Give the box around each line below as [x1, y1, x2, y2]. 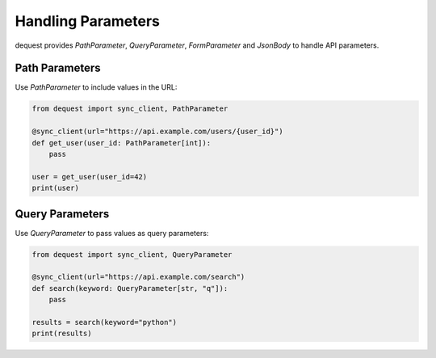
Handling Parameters [15, 12, 161, 30]
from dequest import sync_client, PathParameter [31, 104, 228, 113]
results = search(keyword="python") [31, 318, 178, 326]
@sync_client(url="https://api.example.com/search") [31, 272, 245, 282]
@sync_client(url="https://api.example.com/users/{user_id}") [31, 127, 283, 137]
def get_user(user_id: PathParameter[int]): [31, 138, 212, 147]
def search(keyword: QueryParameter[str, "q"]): [31, 284, 228, 293]
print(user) [31, 183, 80, 193]
